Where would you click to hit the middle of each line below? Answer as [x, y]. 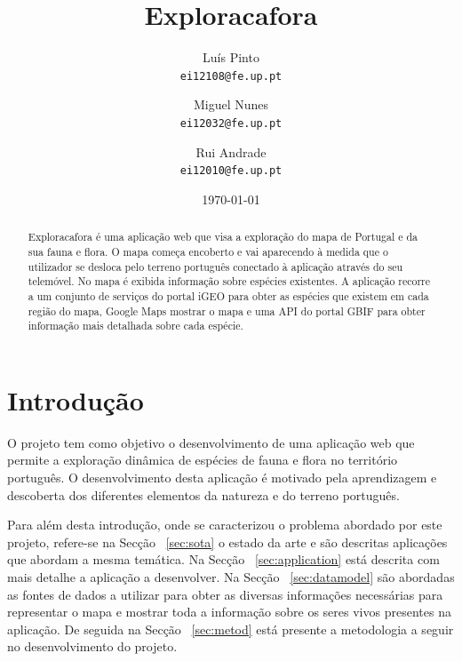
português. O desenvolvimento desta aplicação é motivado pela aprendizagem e [222, 477]
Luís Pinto [231, 57]
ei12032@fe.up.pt [231, 123]
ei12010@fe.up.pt [231, 171]
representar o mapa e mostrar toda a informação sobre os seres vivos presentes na [229, 612]
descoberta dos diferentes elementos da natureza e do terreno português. [203, 494]
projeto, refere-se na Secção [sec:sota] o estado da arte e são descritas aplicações [227, 542]
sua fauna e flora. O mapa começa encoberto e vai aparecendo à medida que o [208, 251]
